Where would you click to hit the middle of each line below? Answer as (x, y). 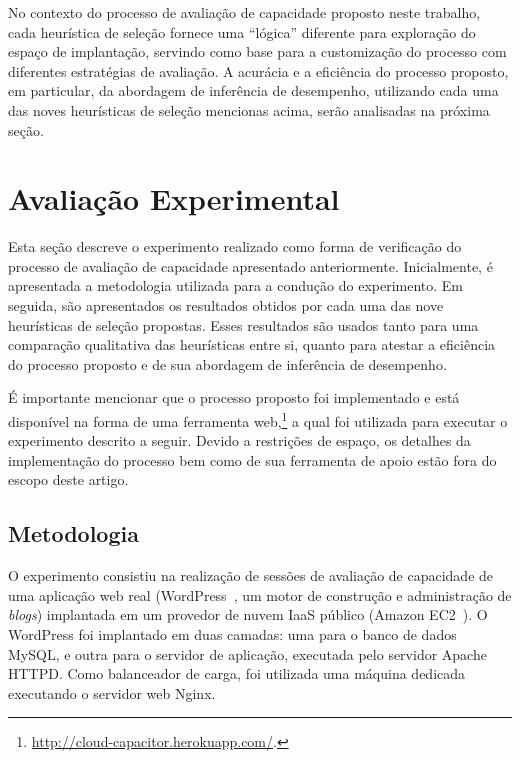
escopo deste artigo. (68, 479)
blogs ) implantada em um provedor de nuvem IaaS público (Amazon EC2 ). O (248, 614)
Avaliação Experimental (174, 198)
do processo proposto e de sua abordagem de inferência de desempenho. (227, 363)
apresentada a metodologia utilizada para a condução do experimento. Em (236, 285)
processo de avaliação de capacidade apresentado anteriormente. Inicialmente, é (250, 265)
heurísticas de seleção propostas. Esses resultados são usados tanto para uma (243, 324)
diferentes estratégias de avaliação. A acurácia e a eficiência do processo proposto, (258, 70)
